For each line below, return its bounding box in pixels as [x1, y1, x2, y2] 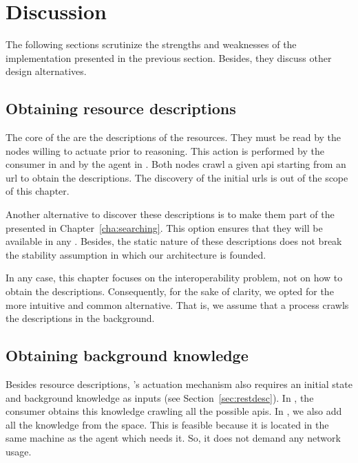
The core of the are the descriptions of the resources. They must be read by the [6, 130, 341, 144]
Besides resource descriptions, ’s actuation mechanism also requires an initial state [6, 377, 352, 391]
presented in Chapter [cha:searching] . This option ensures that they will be [6, 220, 323, 235]
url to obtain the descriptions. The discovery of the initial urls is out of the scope [6, 170, 348, 184]
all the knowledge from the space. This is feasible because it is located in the [6, 417, 329, 431]
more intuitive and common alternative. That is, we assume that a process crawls [6, 297, 349, 312]
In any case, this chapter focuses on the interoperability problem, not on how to [6, 270, 343, 285]
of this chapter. [6, 184, 70, 198]
